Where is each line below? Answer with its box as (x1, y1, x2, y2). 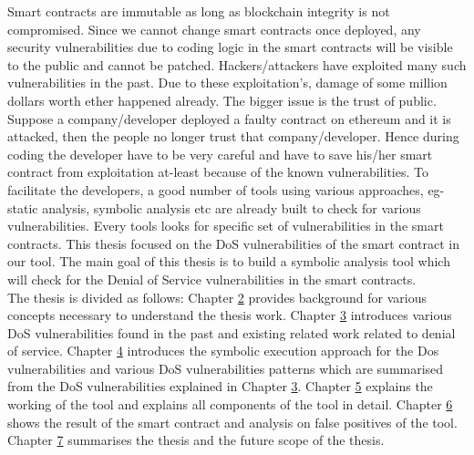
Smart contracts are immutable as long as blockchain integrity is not (7, 2, 390, 20)
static (7, 198, 38, 217)
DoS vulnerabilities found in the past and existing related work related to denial (7, 323, 456, 342)
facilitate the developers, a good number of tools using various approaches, (7, 180, 424, 199)
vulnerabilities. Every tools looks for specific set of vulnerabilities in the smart (7, 216, 444, 235)
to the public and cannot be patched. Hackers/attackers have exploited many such (7, 55, 467, 74)
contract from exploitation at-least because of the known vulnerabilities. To (7, 162, 428, 181)
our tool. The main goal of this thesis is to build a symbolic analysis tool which (7, 252, 450, 271)
